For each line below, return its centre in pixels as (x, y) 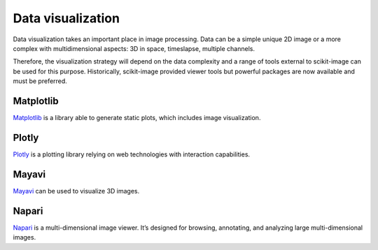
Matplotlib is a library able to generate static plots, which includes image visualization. (137, 118)
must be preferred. (40, 81)
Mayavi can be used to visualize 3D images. (76, 191)
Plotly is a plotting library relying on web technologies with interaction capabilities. (132, 154)
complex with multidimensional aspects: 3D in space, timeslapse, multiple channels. (134, 48)
